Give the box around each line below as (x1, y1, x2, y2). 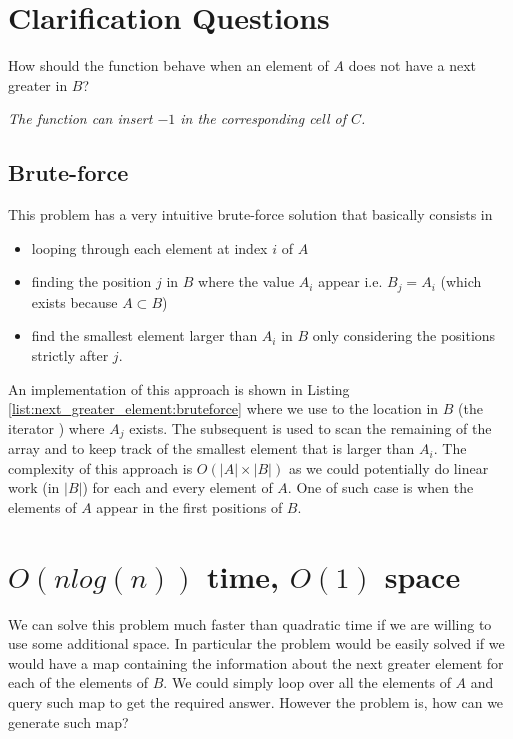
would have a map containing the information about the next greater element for (8, 652, 504, 673)
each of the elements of (8, 672, 149, 693)
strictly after (31, 344, 109, 365)
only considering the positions (312, 325, 496, 346)
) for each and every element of (82, 477, 273, 498)
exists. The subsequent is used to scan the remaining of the (129, 417, 492, 438)
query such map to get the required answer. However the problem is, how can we (8, 692, 504, 713)
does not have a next (348, 55, 476, 76)
